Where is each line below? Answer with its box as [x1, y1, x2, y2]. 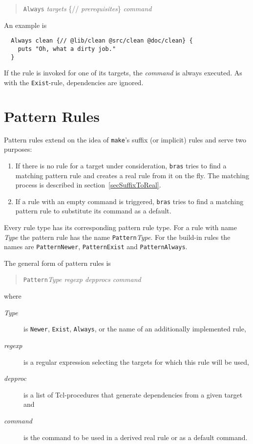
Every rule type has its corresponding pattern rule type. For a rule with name [4, 222, 237, 232]
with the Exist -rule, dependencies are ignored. [4, 77, 144, 87]
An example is [4, 20, 47, 30]
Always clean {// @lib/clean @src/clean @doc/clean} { [11, 37, 193, 45]
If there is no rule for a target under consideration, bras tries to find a [15, 160, 227, 170]
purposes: [4, 144, 32, 154]
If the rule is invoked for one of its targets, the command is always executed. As [4, 68, 242, 78]
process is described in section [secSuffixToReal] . [15, 180, 161, 190]
